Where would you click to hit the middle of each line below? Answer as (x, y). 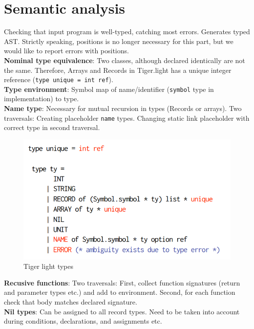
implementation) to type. (42, 99)
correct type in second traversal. (52, 127)
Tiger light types (49, 266)
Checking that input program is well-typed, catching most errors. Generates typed (127, 32)
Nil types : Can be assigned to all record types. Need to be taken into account (122, 311)
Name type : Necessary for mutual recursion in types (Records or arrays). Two (123, 108)
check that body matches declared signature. (71, 302)
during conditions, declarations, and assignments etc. (83, 321)
